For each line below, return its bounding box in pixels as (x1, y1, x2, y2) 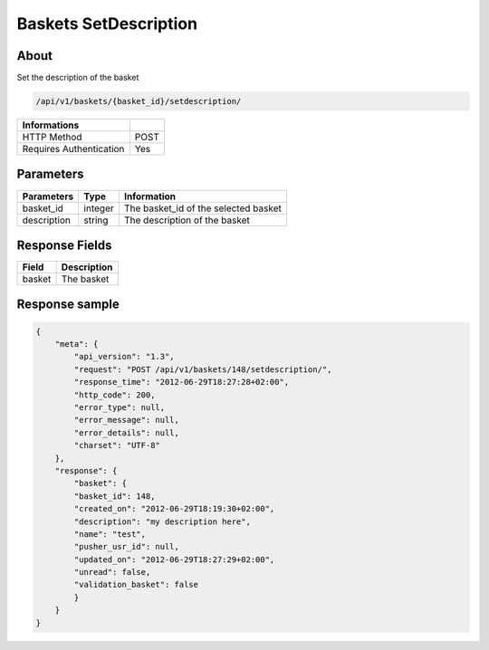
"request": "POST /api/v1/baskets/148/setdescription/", (73, 364, 332, 375)
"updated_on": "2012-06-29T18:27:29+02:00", (73, 554, 275, 565)
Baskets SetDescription (16, 14, 198, 33)
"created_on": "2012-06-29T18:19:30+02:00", (73, 503, 275, 514)
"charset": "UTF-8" (73, 440, 160, 451)
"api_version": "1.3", (73, 351, 176, 362)
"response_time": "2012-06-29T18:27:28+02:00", (73, 377, 290, 387)
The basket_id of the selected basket (123, 202, 283, 215)
